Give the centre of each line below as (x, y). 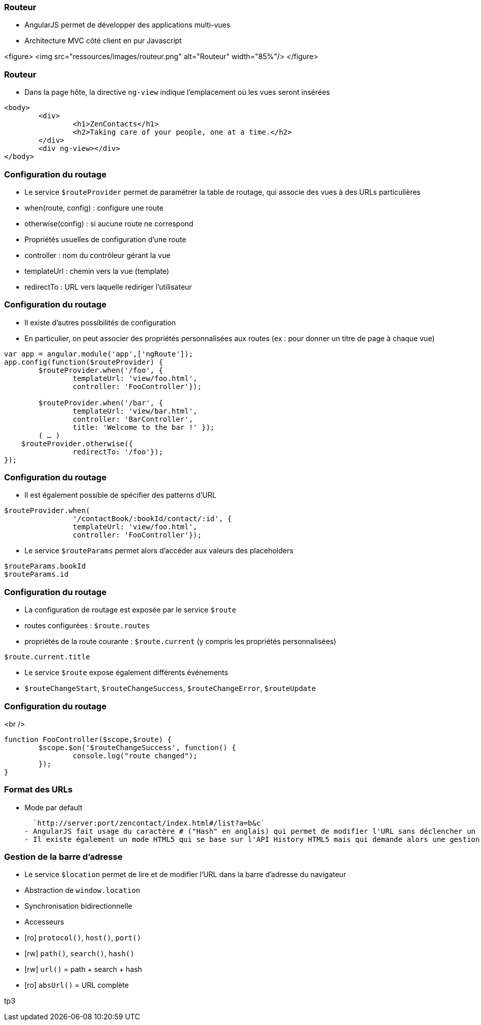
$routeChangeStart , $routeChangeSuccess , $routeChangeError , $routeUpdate (170, 688)
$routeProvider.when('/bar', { (101, 403)
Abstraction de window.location (83, 890)
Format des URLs (38, 790)
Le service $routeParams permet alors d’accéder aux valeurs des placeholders (159, 551)
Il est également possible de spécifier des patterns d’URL (121, 495)
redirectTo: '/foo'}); (118, 452)
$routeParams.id (36, 574)
